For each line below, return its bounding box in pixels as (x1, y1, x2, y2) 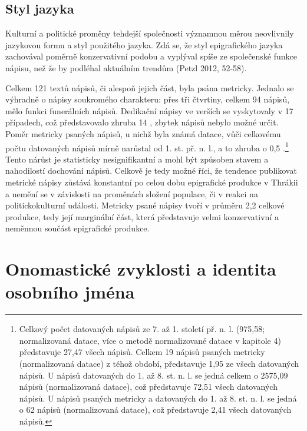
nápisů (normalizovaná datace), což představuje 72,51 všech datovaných (19, 380, 278, 393)
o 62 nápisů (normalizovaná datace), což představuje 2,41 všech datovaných (19, 403, 292, 416)
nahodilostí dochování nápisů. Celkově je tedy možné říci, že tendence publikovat (5, 164, 297, 177)
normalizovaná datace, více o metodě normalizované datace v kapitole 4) (19, 334, 281, 346)
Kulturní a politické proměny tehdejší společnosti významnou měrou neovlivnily (5, 27, 294, 39)
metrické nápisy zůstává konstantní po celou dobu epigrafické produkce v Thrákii (5, 175, 298, 188)
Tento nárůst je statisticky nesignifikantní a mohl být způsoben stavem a (5, 152, 269, 165)
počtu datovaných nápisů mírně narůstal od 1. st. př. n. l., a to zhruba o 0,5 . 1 (5, 140, 289, 154)
